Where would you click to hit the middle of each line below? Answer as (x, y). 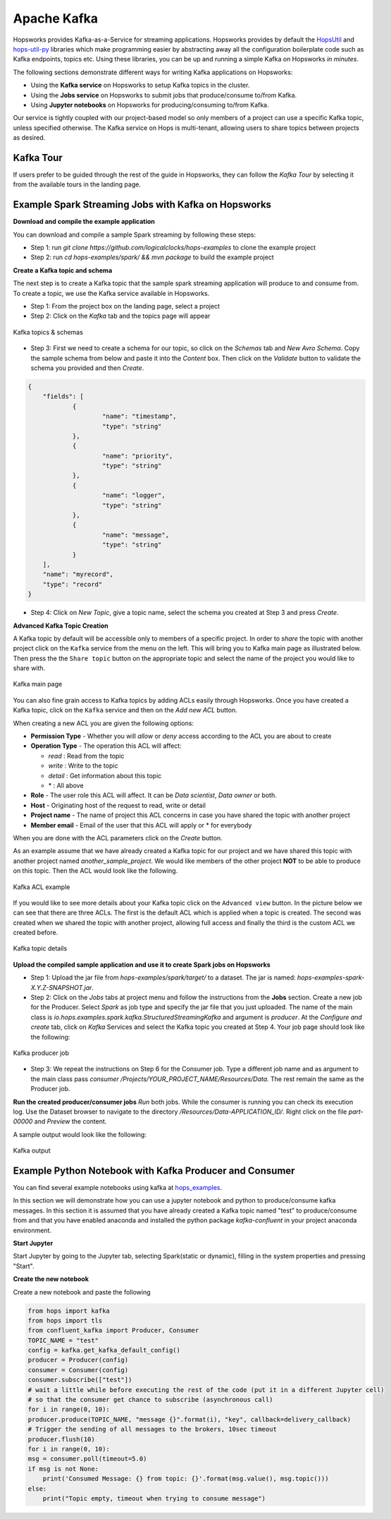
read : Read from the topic (86, 756)
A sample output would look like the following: (80, 1134)
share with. (29, 668)
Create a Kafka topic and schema (63, 270)
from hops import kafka (69, 1311)
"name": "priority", (138, 456)
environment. (32, 1230)
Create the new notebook (51, 1279)
